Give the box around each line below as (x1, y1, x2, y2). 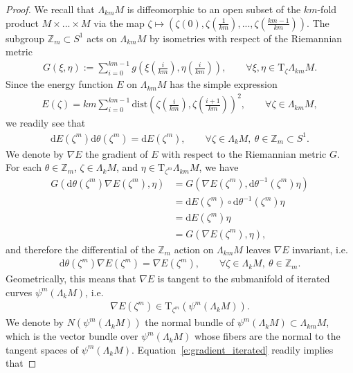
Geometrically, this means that (6, 271, 136, 286)
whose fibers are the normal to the (194, 329, 341, 343)
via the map (93, 15, 145, 30)
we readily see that (6, 116, 86, 130)
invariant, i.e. (292, 242, 348, 256)
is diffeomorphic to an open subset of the (127, 2, 301, 16)
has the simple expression (170, 77, 278, 91)
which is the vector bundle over (6, 329, 138, 343)
